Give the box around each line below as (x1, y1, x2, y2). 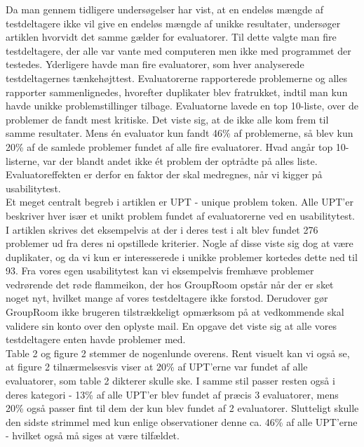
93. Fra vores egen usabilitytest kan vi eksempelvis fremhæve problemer (6, 263, 314, 278)
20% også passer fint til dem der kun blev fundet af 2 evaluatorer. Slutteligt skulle (6, 401, 359, 415)
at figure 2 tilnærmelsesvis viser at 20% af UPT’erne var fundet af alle (6, 359, 308, 374)
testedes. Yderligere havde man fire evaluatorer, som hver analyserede (6, 57, 304, 72)
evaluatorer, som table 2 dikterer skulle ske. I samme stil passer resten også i (6, 373, 335, 388)
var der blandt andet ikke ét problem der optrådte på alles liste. (43, 153, 318, 168)
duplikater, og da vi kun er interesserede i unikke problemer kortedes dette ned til (6, 249, 358, 264)
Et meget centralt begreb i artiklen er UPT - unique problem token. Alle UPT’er (6, 194, 353, 209)
